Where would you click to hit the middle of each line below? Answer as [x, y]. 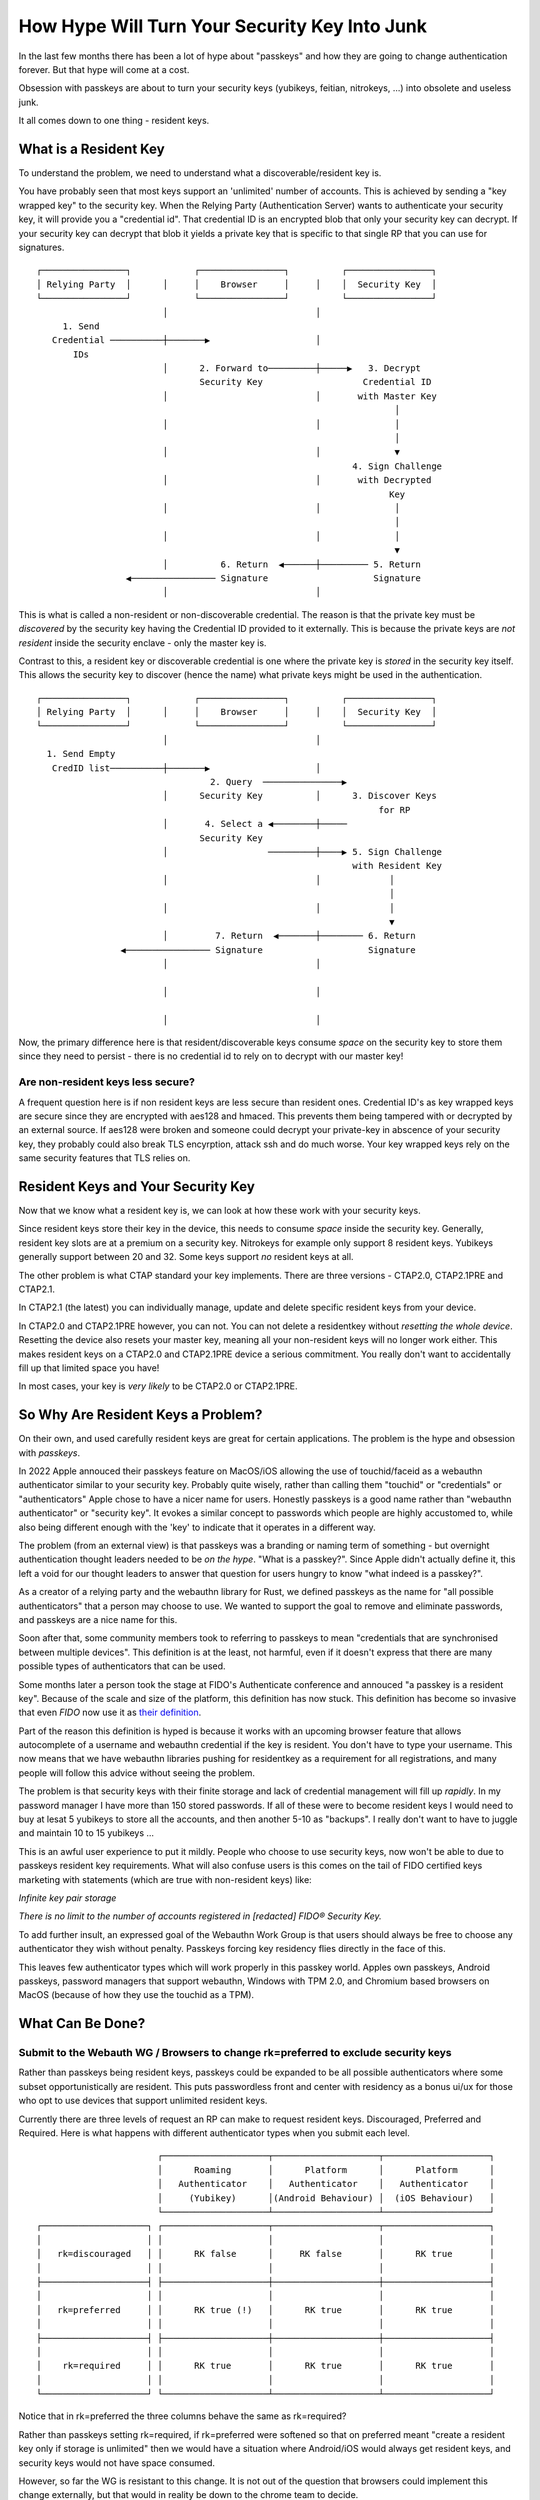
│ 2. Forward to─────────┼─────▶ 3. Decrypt [292, 368]
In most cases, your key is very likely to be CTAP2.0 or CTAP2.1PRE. [158, 1386]
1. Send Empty [81, 754]
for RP [394, 809]
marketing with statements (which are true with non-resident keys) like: [165, 1879]
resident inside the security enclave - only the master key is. [142, 642]
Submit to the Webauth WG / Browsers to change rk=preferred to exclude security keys [235, 2053]
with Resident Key [397, 866]
